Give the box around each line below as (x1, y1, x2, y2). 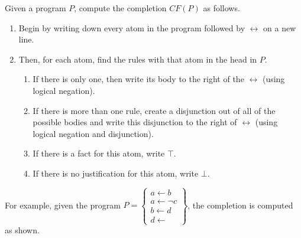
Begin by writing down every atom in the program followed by (18, 21, 245, 34)
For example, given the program (5, 198, 121, 211)
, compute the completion (74, 2, 167, 14)
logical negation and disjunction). (33, 127, 154, 139)
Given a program (5, 2, 66, 14)
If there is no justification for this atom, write (33, 167, 199, 179)
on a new (263, 21, 296, 34)
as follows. (203, 2, 240, 14)
